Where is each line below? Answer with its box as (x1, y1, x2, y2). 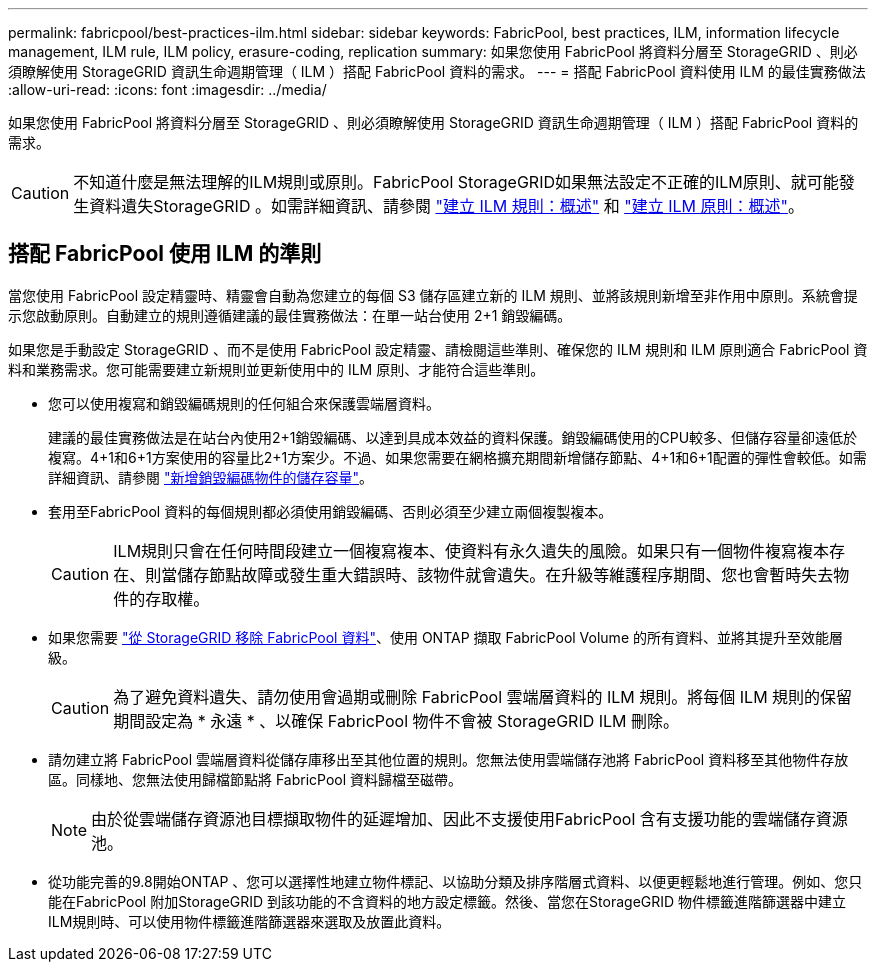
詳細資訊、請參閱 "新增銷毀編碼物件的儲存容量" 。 (48, 468, 373, 486)
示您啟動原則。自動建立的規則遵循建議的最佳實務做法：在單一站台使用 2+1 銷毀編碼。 (8, 306, 572, 324)
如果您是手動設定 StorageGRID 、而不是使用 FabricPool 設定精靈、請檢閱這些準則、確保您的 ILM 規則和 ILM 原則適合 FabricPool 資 (8, 340, 868, 358)
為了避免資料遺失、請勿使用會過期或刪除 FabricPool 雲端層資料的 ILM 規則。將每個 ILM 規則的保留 (113, 686, 853, 707)
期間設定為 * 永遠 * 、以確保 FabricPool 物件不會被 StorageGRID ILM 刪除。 (113, 710, 680, 731)
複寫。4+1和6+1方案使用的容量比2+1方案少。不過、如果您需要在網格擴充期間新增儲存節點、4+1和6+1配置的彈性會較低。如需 (48, 448, 867, 466)
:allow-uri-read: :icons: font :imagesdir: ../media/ (8, 81, 327, 98)
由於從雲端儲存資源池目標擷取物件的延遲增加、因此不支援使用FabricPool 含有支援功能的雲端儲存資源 (91, 808, 848, 829)
